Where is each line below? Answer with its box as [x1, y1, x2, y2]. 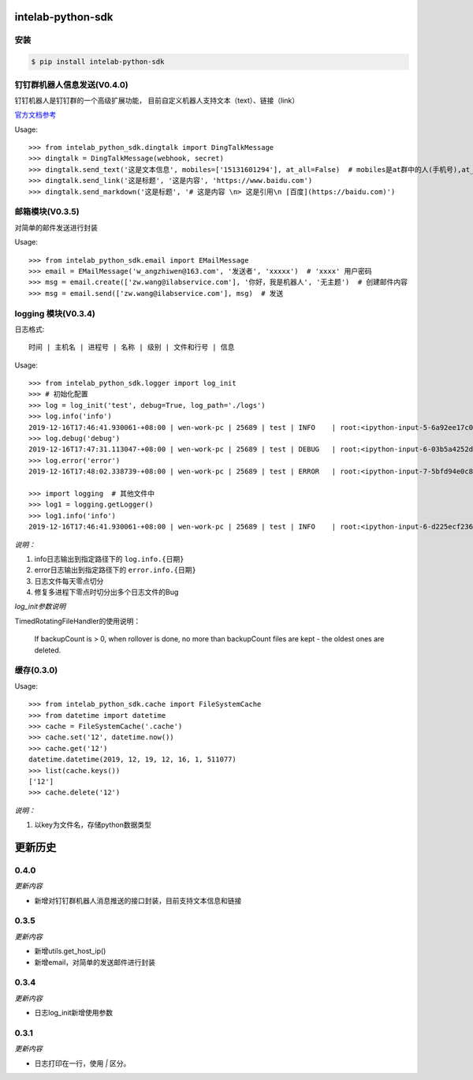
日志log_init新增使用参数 [34, 1008, 114, 1018]
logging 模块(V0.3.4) [14, 308, 96, 319]
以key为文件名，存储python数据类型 [34, 820, 152, 830]
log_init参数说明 [14, 602, 66, 611]
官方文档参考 [14, 110, 57, 120]
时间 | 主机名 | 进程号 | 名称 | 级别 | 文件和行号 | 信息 [28, 343, 235, 352]
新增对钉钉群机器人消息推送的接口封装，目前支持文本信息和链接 [34, 895, 242, 905]
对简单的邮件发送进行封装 [14, 222, 98, 232]
